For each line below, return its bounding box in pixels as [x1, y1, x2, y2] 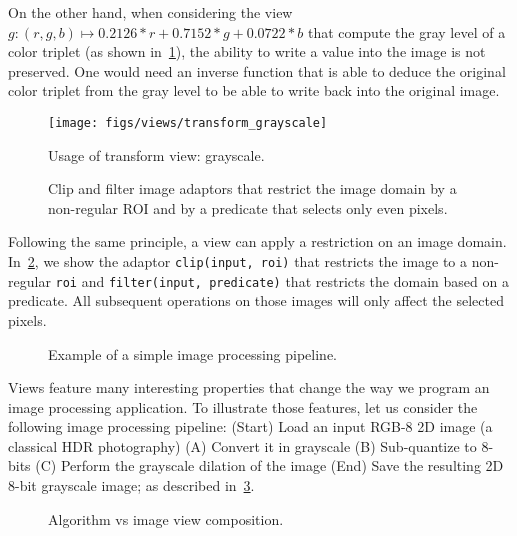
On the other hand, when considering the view [8, 2, 293, 22]
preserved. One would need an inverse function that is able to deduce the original [8, 60, 506, 81]
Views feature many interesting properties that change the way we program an [8, 377, 490, 398]
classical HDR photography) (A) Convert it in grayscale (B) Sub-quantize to [8, 435, 477, 456]
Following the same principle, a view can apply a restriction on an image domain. [8, 231, 507, 252]
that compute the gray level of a [307, 21, 506, 42]
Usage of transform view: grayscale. [48, 144, 265, 165]
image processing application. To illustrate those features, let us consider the [8, 396, 478, 417]
